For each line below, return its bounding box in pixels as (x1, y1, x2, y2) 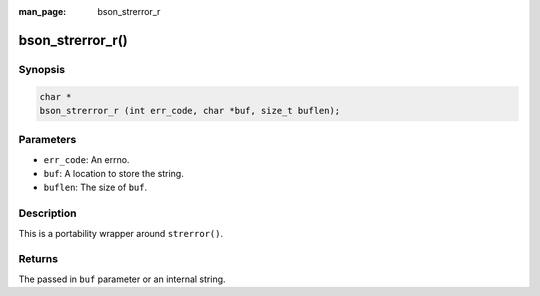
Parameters (18, 133, 77, 147)
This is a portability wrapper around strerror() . (18, 227, 224, 239)
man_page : (18, 6, 67, 17)
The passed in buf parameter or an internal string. (18, 273, 226, 285)
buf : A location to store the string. (43, 168, 184, 180)
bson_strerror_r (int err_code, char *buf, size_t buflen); (39, 105, 341, 116)
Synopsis (18, 62, 65, 76)
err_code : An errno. (43, 153, 130, 165)
